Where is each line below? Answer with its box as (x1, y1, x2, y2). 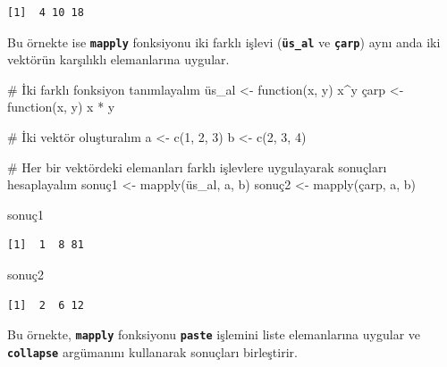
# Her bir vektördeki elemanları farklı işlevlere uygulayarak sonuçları (7, 157, 387, 176)
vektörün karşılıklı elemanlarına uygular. (7, 50, 230, 69)
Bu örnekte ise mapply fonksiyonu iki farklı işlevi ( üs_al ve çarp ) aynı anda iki (7, 32, 441, 51)
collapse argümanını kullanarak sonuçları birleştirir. (7, 342, 298, 361)
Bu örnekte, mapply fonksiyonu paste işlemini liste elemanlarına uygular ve (7, 325, 420, 344)
